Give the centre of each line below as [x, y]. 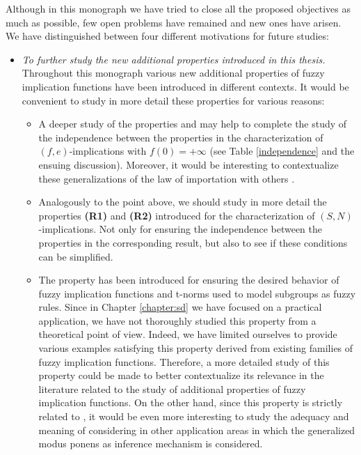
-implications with [108, 151]
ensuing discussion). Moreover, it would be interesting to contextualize [188, 164]
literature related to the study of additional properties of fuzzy [172, 388]
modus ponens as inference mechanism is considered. [151, 444]
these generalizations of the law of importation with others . [167, 178]
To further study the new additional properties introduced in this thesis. [174, 59]
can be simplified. [76, 256]
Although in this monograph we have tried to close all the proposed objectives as [178, 8]
